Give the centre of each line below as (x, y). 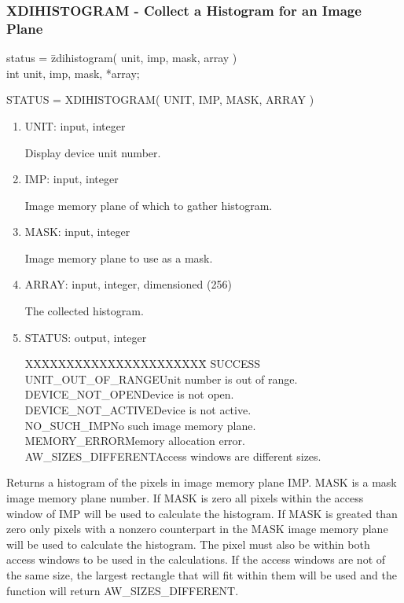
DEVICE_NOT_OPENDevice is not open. (129, 394)
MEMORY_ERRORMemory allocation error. (135, 441)
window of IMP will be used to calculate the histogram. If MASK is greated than (202, 513)
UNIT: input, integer (75, 125)
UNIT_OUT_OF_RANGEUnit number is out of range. (161, 379)
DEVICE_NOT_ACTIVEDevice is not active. (138, 410)
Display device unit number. (93, 152)
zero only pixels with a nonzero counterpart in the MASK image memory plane (197, 529)
